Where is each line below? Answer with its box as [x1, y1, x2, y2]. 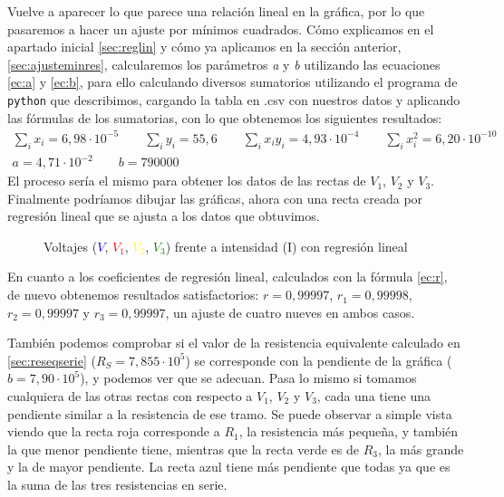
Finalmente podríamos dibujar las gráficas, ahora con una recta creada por [7, 188, 423, 207]
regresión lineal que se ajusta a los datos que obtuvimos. [7, 206, 320, 225]
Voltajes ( [44, 236, 98, 255]
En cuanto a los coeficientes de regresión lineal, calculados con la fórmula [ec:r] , [7, 267, 448, 286]
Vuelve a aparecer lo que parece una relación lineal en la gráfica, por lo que [7, 2, 425, 20]
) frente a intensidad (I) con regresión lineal [165, 236, 408, 255]
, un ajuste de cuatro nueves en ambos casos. [165, 302, 415, 321]
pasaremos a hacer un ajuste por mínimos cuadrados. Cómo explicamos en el [7, 19, 434, 38]
